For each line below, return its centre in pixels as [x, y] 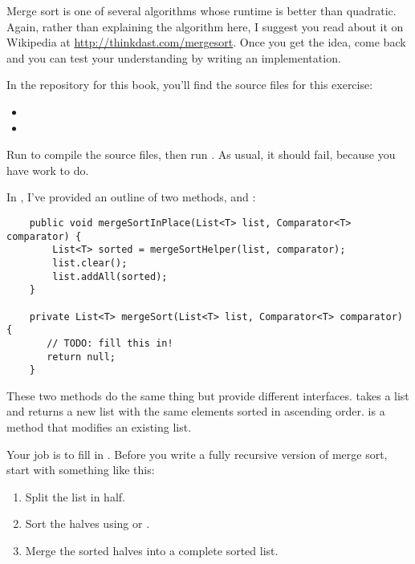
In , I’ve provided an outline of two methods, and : [131, 197]
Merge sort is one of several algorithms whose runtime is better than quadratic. [201, 10]
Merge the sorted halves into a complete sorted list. [152, 550]
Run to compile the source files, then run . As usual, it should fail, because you [201, 154]
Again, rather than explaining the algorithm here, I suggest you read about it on [205, 26]
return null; [81, 357]
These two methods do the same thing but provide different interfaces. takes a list [208, 395]
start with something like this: [81, 470]
